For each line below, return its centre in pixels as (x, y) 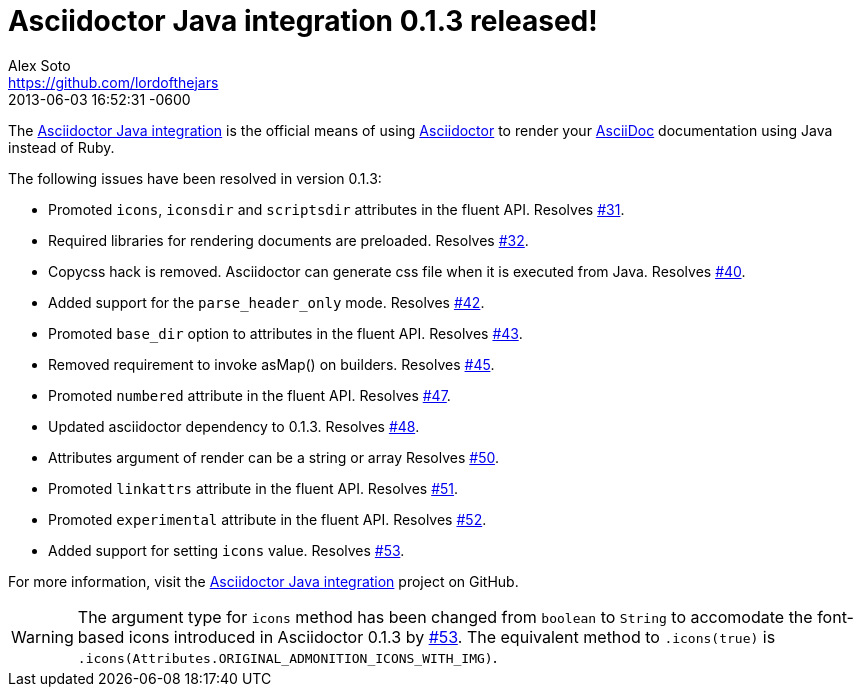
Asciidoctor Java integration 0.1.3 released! (303, 21)
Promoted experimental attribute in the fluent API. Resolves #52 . (267, 519)
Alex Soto (39, 65)
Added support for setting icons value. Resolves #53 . (226, 550)
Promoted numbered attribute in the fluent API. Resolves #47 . (249, 395)
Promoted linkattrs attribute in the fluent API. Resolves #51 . (253, 488)
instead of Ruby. (61, 147)
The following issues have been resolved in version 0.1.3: (195, 178)
